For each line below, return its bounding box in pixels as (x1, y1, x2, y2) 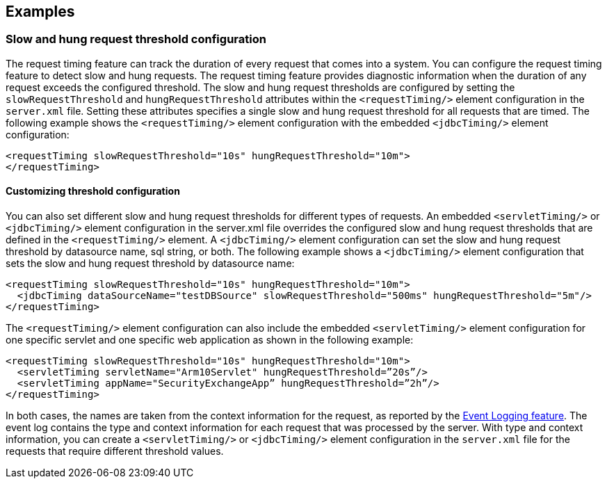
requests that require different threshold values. (6, 445, 224, 458)
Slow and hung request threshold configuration (6, 32, 266, 47)
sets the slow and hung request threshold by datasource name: (6, 257, 295, 270)
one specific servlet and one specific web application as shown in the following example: (6, 334, 414, 346)
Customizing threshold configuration (6, 185, 180, 197)
